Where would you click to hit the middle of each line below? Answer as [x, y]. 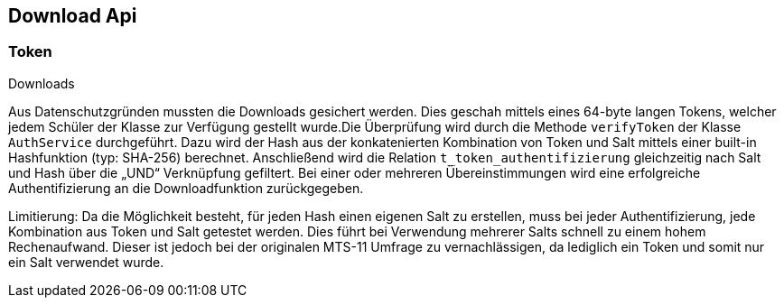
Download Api [73, 16]
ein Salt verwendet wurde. [86, 262]
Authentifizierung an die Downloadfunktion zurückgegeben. [186, 188]
